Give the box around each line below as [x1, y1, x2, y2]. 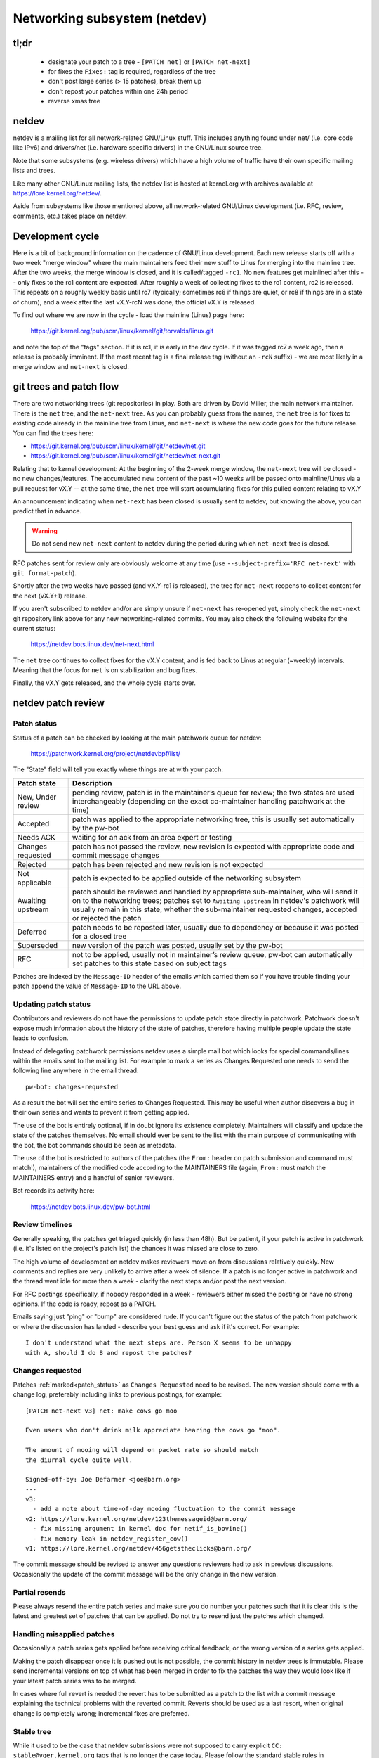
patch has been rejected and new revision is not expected [72, 859, 263, 869]
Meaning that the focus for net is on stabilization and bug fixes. [13, 666, 198, 674]
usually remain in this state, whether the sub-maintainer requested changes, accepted [72, 904, 357, 914]
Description [72, 778, 112, 788]
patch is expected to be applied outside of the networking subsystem [72, 873, 302, 883]
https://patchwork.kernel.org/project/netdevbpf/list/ [30, 750, 180, 758]
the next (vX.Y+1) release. [13, 591, 88, 600]
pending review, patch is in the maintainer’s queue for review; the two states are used [72, 788, 354, 797]
